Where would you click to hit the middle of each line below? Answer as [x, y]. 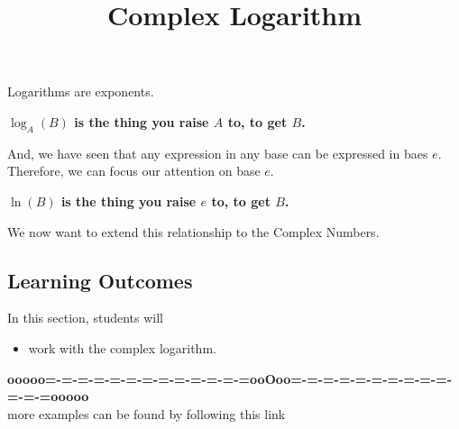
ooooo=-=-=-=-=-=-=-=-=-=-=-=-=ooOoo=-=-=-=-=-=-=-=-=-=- [230, 378]
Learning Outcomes [100, 280]
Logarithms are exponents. [81, 91]
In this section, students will [85, 318]
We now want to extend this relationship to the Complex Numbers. [193, 231]
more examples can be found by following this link [147, 413]
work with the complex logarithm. [122, 347]
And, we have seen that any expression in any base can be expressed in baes [218, 153]
